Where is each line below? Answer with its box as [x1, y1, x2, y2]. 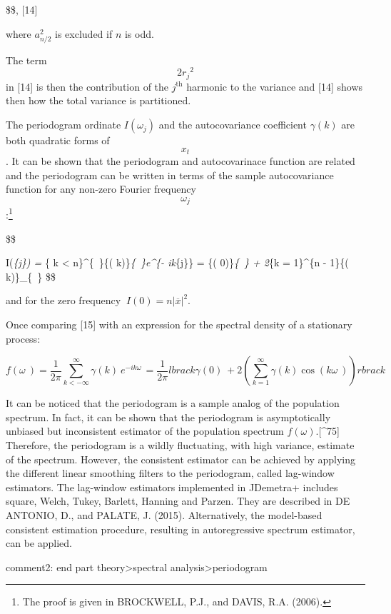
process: [6, 331, 41, 346]
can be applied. [6, 535, 72, 550]
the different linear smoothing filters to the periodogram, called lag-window [6, 465, 335, 480]
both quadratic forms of [6, 133, 110, 148]
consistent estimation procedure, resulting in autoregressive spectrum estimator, [6, 521, 355, 536]
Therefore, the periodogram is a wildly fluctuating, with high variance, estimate [6, 437, 355, 452]
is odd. [124, 26, 154, 41]
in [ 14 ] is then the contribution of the [6, 79, 169, 94]
